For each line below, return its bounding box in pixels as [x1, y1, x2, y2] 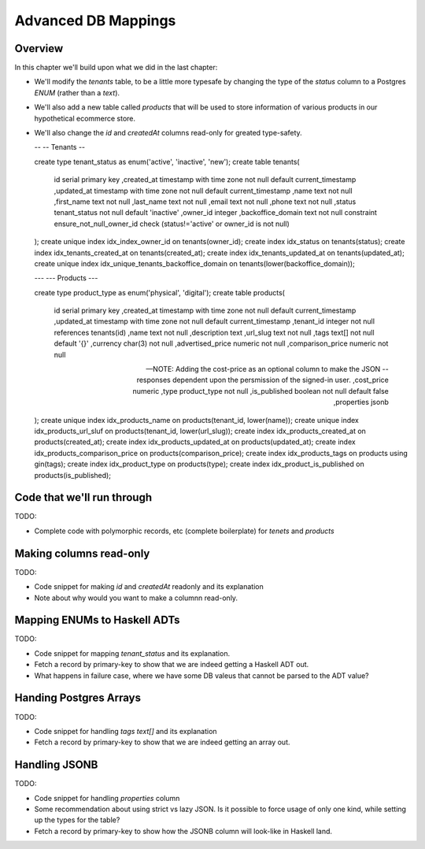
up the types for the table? [34, 815, 120, 825]
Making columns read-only [14, 547, 150, 560]
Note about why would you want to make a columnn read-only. [34, 593, 238, 602]
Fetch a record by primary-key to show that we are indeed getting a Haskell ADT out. [34, 660, 309, 669]
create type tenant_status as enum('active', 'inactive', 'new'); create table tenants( [34, 157, 300, 166]
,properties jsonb [333, 398, 389, 407]
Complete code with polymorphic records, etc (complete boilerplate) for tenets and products [34, 526, 334, 536]
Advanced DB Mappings [14, 12, 176, 29]
